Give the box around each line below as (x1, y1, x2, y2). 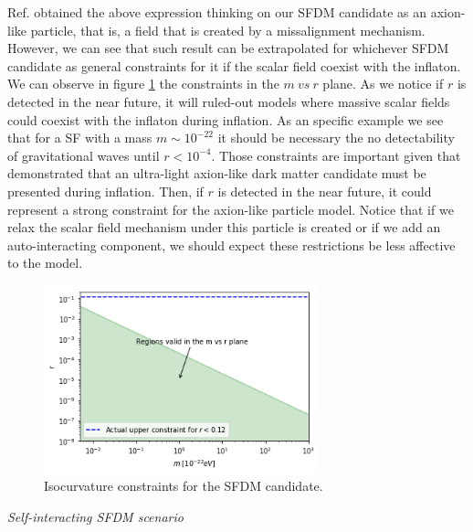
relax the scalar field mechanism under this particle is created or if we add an (7, 218, 441, 237)
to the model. (7, 253, 83, 272)
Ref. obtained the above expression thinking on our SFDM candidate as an (7, 3, 427, 21)
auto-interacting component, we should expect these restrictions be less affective (7, 235, 456, 254)
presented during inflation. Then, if (7, 181, 204, 200)
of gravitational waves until (7, 145, 160, 165)
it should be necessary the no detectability (217, 128, 455, 147)
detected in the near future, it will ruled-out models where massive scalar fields (7, 91, 450, 111)
